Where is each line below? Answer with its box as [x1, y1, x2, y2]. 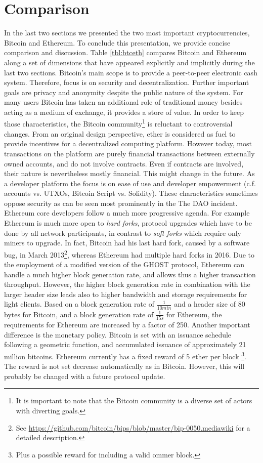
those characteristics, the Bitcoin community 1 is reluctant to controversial [4, 117, 233, 129]
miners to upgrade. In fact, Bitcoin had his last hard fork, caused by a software [4, 237, 250, 248]
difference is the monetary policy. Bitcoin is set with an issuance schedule [4, 329, 232, 340]
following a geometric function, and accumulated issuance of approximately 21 [4, 339, 246, 350]
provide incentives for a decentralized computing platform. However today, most [4, 138, 252, 149]
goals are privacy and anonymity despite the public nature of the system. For [4, 87, 243, 97]
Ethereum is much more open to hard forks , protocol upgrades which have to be [4, 218, 252, 228]
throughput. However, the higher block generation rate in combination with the [4, 279, 250, 289]
